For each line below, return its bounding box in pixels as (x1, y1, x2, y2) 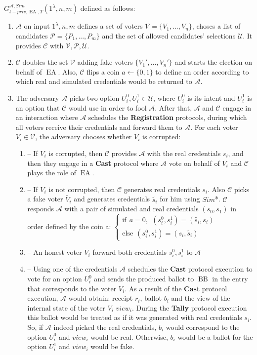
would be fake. (90, 341, 134, 352)
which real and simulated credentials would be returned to (15, 76, 192, 86)
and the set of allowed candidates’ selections (102, 31, 236, 41)
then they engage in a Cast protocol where (27, 158, 159, 168)
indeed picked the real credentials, (53, 322, 157, 332)
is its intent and (187, 92, 235, 103)
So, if (27, 322, 43, 332)
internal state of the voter (27, 302, 105, 313)
